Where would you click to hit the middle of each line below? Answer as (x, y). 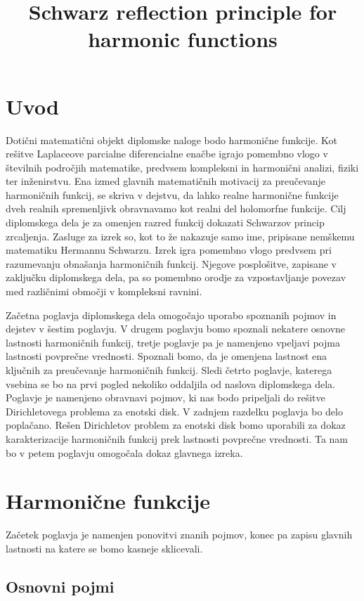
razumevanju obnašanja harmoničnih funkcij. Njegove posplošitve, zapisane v (171, 263)
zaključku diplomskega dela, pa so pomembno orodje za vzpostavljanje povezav (176, 277)
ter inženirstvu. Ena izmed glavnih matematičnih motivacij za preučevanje (165, 181)
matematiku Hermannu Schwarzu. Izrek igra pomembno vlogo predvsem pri (169, 250)
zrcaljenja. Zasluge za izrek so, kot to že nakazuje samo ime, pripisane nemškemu (180, 236)
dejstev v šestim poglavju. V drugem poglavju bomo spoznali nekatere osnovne (176, 329)
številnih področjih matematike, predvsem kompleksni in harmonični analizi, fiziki (182, 167)
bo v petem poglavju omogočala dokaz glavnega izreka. (124, 452)
